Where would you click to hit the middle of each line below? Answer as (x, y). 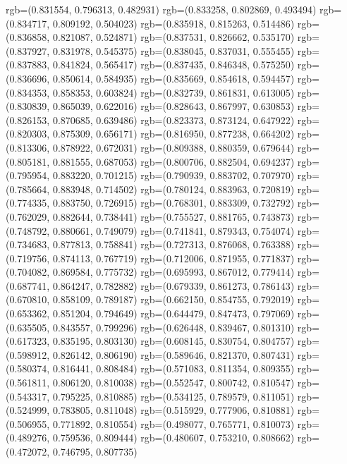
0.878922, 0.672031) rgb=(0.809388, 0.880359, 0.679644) (173, 147)
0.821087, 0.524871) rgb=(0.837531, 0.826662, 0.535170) (173, 37)
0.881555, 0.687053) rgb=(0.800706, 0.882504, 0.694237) (173, 161)
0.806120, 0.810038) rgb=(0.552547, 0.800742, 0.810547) (173, 383)
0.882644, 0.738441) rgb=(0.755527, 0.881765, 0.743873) (173, 216)
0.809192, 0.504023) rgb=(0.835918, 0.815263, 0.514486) (173, 23)
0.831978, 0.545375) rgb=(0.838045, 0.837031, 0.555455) (173, 50)
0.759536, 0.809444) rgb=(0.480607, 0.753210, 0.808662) (173, 438)
